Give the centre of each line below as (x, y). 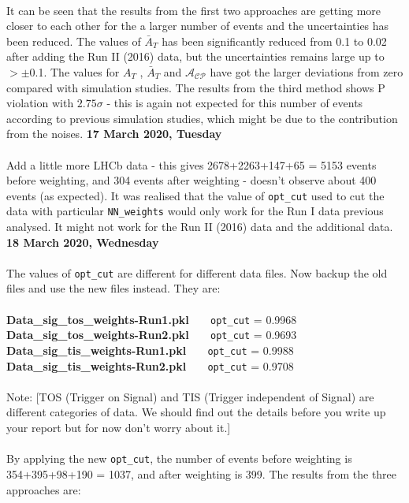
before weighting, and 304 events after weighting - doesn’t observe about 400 (191, 180)
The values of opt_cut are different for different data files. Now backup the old (197, 272)
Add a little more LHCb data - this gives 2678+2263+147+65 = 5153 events (191, 164)
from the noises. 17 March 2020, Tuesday (114, 134)
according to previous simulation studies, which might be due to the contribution (202, 118)
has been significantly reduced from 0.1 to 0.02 (274, 41)
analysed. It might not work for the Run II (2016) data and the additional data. (200, 227)
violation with (40, 103)
